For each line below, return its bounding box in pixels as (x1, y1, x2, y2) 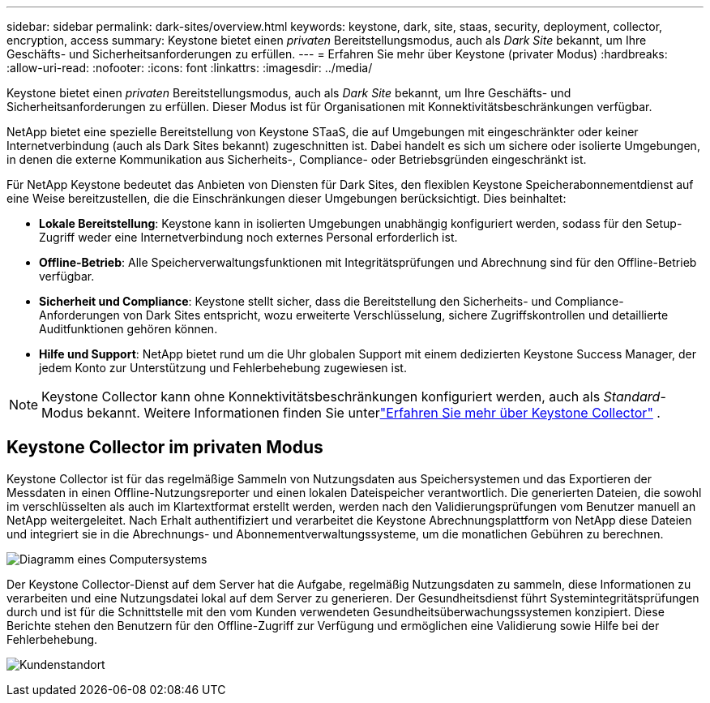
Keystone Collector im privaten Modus (6, 437, 323, 458)
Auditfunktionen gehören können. (39, 322, 218, 336)
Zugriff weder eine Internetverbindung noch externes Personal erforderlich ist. (39, 230, 458, 244)
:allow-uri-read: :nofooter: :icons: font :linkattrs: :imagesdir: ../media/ (6, 61, 373, 75)
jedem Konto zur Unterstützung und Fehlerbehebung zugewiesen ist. (39, 361, 407, 375)
